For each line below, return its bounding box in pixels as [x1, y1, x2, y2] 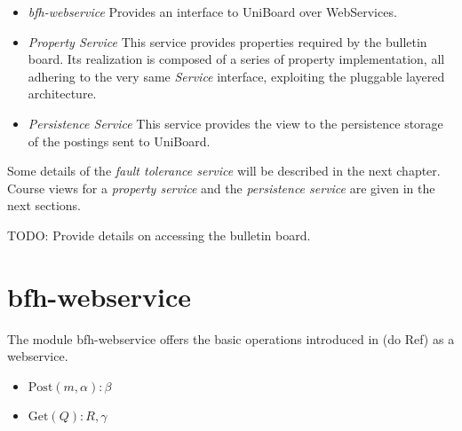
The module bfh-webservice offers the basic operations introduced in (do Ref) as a [7, 329, 455, 348]
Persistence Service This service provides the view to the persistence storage [28, 114, 443, 132]
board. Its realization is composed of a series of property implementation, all [28, 50, 445, 68]
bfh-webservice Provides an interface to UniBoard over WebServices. [28, 3, 397, 20]
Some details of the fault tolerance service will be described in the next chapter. [7, 161, 441, 180]
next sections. [7, 196, 81, 215]
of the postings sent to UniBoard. [28, 131, 211, 150]
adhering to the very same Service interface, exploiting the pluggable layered [28, 67, 445, 85]
